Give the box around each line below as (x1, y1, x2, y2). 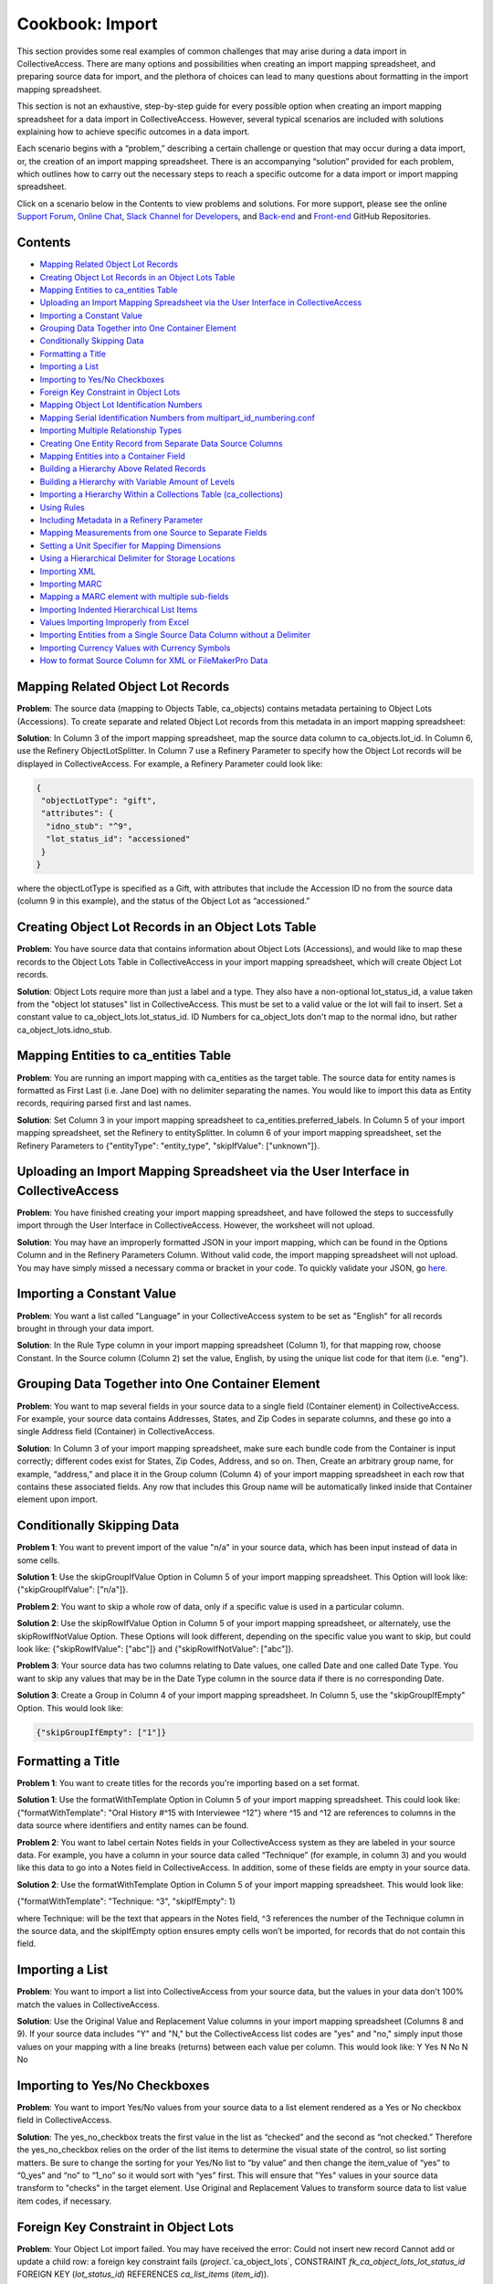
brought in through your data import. (16, 1323, 154, 1334)
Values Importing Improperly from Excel (39, 617, 189, 628)
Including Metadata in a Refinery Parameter (39, 514, 204, 525)
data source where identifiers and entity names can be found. (16, 1820, 249, 1831)
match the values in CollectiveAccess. (16, 1999, 160, 2010)
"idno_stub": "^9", (46, 820, 133, 831)
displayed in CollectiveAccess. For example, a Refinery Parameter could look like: (16, 758, 323, 769)
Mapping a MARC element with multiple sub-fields (39, 591, 229, 602)
